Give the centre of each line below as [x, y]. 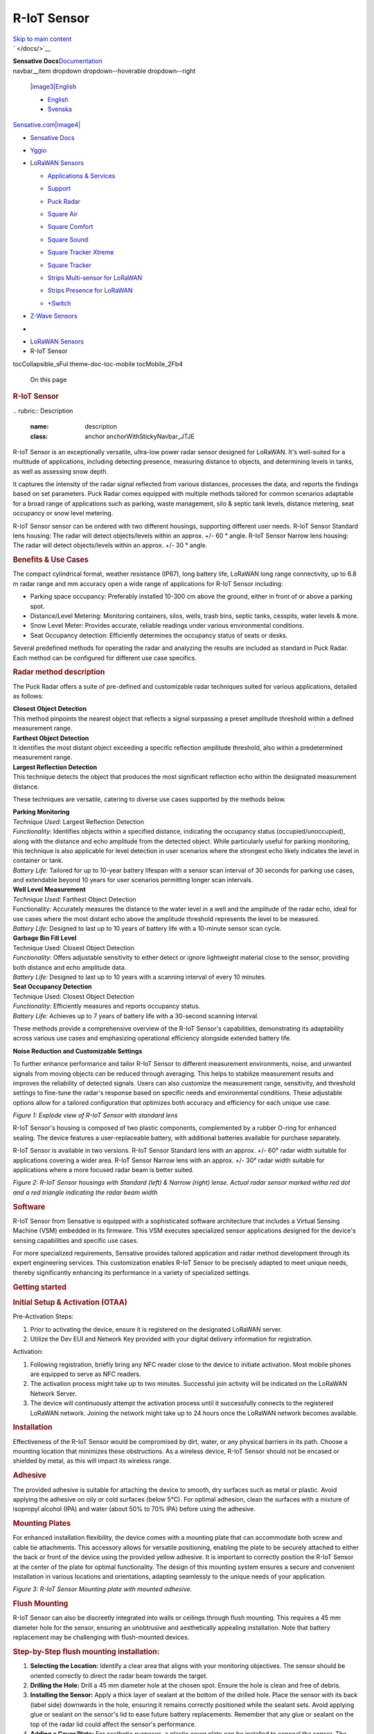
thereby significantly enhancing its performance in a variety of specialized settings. [132, 1272]
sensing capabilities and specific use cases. [75, 1240]
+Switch [59, 303]
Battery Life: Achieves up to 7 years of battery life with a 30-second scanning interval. [136, 1015]
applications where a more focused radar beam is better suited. [103, 1170]
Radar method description [59, 672]
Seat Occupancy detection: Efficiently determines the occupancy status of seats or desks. [159, 635]
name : [39, 427]
